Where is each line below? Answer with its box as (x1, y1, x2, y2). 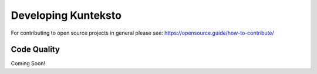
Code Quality (11, 45, 60, 55)
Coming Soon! (11, 60, 46, 67)
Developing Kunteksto (11, 9, 122, 22)
